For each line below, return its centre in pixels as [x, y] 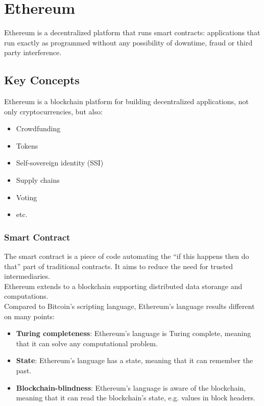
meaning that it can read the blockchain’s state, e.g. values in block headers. [136, 398]
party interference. [33, 52]
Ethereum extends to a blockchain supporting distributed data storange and [123, 286]
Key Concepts [42, 80]
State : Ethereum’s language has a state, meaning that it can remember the [135, 360]
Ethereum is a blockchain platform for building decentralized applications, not [126, 101]
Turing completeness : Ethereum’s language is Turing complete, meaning [134, 333]
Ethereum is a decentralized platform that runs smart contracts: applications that [132, 32]
